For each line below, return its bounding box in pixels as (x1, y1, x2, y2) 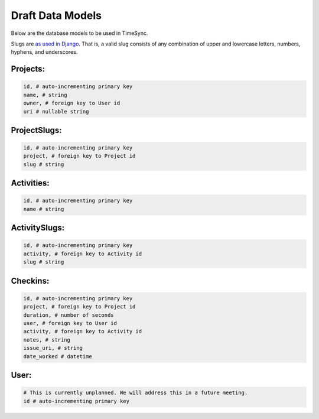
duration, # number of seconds (23, 311, 115, 319)
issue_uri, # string (23, 345, 83, 352)
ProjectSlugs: (11, 125, 62, 135)
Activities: (11, 178, 50, 189)
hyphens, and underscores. (11, 48, 78, 56)
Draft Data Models (11, 9, 102, 22)
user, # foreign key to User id (23, 320, 118, 326)
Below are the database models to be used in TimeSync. (11, 30, 148, 37)
